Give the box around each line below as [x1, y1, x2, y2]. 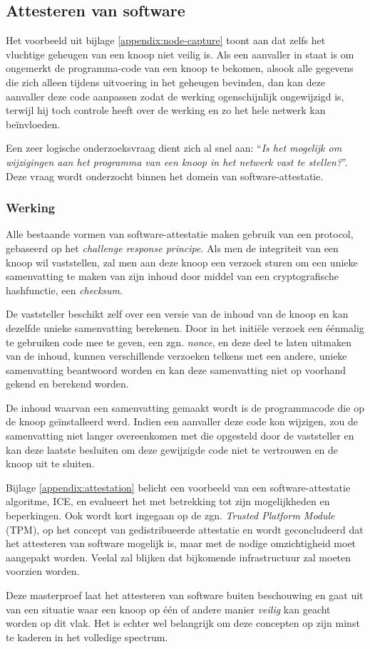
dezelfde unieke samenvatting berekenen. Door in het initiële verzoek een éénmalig [6, 320, 364, 335]
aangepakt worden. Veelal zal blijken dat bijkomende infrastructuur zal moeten [6, 549, 351, 564]
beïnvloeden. [6, 116, 61, 131]
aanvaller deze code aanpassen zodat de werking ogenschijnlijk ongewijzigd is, [6, 88, 344, 103]
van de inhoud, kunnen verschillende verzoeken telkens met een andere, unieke [6, 348, 347, 363]
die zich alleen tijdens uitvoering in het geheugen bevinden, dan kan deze [6, 74, 326, 89]
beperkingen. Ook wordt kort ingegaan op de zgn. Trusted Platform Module [6, 508, 335, 523]
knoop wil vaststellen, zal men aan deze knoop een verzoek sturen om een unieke [6, 254, 358, 269]
